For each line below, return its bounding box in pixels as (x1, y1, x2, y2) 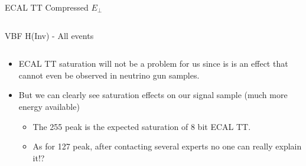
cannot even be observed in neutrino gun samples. (18, 69, 200, 81)
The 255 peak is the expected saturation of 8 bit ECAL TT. (32, 120, 251, 132)
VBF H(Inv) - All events (5, 29, 94, 41)
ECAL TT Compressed (5, 1, 89, 13)
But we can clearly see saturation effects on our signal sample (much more (18, 89, 288, 101)
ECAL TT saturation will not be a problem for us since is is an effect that (18, 57, 288, 70)
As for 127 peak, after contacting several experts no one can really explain (32, 140, 302, 152)
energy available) (18, 100, 80, 112)
